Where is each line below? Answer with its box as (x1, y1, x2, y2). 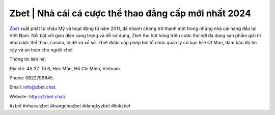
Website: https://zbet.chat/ (9, 93, 66, 99)
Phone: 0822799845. (9, 74, 54, 81)
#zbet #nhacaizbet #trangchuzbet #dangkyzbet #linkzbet (9, 103, 131, 109)
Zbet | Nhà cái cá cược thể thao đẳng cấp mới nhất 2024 (9, 8, 252, 19)
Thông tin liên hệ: (9, 56, 46, 62)
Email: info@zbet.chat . (9, 84, 57, 90)
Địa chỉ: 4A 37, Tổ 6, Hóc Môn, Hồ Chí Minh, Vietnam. (9, 65, 122, 71)
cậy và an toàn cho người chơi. (9, 46, 74, 53)
